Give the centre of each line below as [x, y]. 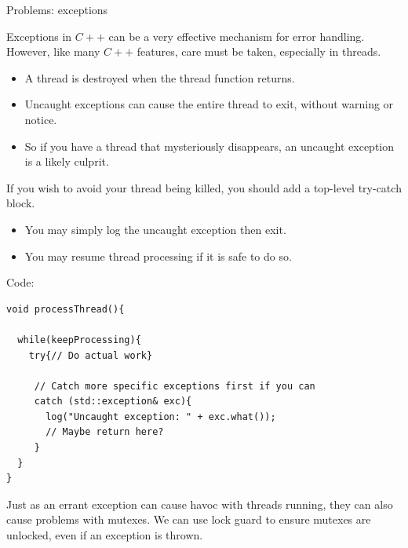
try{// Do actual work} [91, 355]
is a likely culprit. [67, 161]
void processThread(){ [66, 309]
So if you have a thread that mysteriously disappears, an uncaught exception [209, 146]
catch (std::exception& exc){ [113, 402]
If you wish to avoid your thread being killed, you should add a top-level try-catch [204, 187]
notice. [41, 119]
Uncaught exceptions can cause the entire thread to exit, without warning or [209, 104]
